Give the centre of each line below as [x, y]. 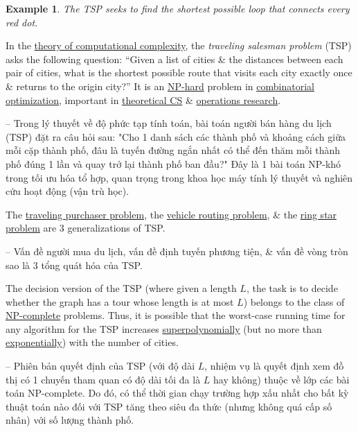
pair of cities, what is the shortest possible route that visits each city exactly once [179, 72]
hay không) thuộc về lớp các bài [281, 379]
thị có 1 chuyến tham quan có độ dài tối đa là [103, 379]
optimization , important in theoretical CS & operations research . [143, 100]
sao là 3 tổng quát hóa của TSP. [74, 265]
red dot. [22, 22]
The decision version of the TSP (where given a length [121, 288]
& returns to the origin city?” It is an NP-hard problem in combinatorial [160, 86]
